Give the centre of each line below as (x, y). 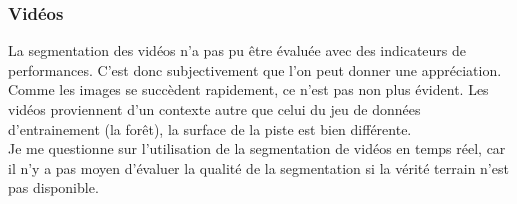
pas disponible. (53, 187)
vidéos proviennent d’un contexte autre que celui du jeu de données (214, 109)
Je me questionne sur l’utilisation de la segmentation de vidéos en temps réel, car (257, 148)
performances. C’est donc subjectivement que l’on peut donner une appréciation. (255, 69)
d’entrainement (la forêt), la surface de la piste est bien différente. (210, 128)
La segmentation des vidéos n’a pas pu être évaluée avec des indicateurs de (237, 50)
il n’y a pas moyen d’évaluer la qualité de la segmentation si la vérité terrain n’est (258, 167)
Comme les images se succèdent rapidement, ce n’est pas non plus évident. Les (248, 89)
